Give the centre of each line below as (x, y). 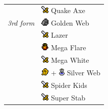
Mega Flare (68, 47)
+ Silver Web (75, 72)
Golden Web (70, 22)
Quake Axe (68, 10)
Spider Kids (69, 85)
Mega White (70, 60)
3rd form (21, 22)
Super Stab (68, 97)
